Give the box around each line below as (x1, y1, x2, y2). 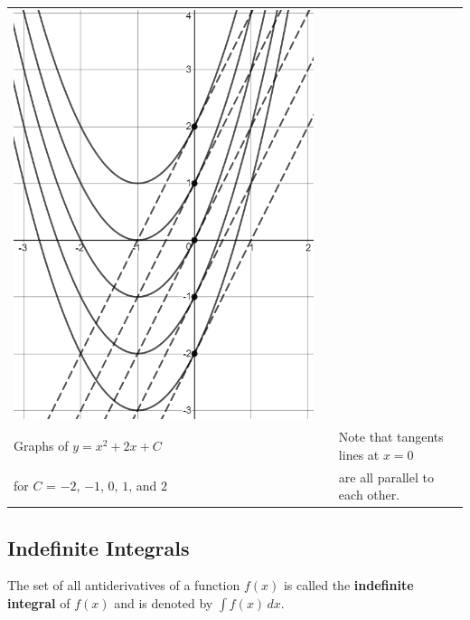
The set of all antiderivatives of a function (7, 576, 240, 595)
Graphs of (14, 435, 69, 454)
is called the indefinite (283, 576, 414, 595)
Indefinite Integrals (7, 533, 190, 561)
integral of (7, 594, 70, 613)
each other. (338, 485, 400, 504)
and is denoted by (114, 594, 213, 613)
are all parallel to (338, 467, 434, 486)
